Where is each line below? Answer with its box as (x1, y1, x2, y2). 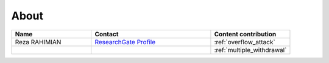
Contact (94, 30, 119, 38)
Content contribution (214, 30, 277, 38)
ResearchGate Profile (94, 38, 155, 46)
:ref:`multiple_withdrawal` (214, 45, 287, 54)
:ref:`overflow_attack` (214, 38, 275, 46)
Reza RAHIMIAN (15, 38, 62, 46)
